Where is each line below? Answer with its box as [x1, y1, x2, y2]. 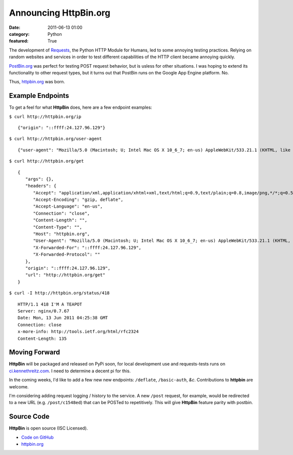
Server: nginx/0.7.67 [18, 308, 69, 313]
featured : [9, 38, 29, 44]
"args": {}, [25, 176, 54, 182]
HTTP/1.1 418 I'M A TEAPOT [18, 301, 83, 307]
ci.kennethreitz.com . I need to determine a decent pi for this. [9, 368, 131, 374]
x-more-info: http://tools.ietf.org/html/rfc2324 [18, 329, 139, 335]
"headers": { [25, 183, 57, 189]
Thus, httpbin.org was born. [9, 79, 65, 85]
